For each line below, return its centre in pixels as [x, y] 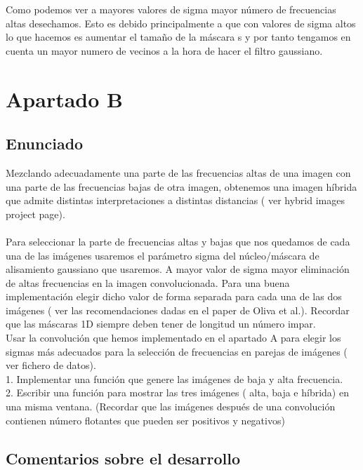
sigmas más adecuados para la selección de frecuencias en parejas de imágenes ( [177, 351]
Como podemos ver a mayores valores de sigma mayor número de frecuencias [171, 9]
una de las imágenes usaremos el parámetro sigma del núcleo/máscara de [163, 255]
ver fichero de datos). [51, 365]
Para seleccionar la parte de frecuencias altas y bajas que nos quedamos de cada [178, 241]
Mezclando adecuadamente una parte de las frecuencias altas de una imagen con [178, 172]
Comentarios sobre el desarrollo [123, 458]
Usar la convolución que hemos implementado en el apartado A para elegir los [173, 338]
